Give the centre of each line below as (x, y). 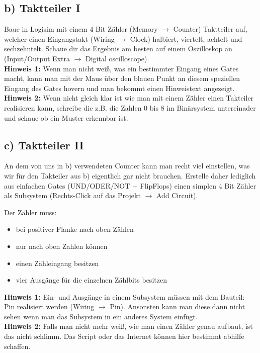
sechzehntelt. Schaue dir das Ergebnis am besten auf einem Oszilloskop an (118, 49)
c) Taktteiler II (44, 145)
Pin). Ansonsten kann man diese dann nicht (178, 306)
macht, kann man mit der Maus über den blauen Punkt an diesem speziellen (122, 78)
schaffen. (17, 346)
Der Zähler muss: (30, 212)
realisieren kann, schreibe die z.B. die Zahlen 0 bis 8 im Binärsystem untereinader (130, 107)
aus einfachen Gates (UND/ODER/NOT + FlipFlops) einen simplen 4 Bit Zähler (130, 185)
